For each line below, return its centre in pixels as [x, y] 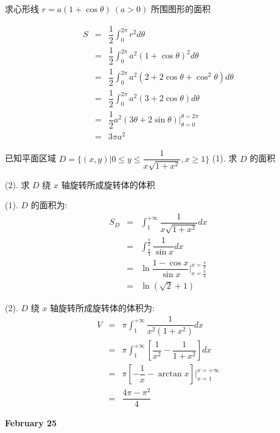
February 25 [31, 423]
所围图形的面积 [181, 9]
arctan [170, 374]
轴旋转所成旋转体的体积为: [102, 307]
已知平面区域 [30, 158]
